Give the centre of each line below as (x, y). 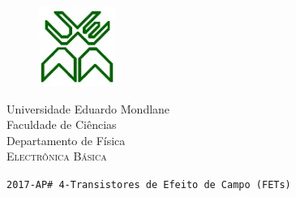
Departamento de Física (66, 140)
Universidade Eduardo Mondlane (88, 108)
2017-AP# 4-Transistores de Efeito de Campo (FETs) (149, 184)
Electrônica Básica (57, 156)
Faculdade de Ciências (62, 124)
